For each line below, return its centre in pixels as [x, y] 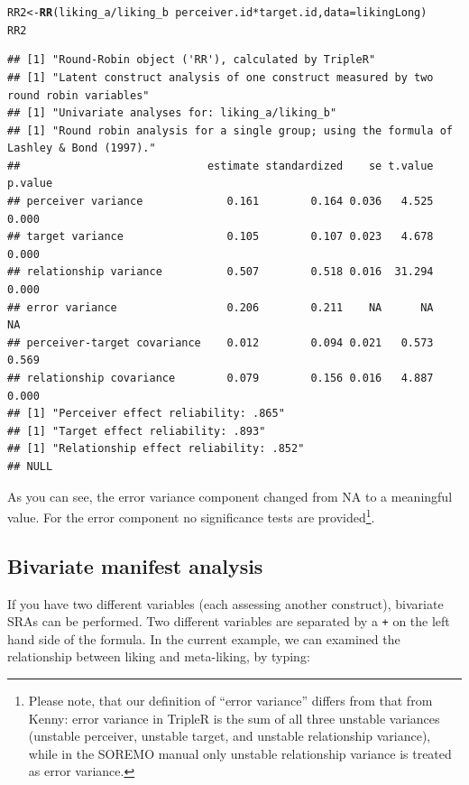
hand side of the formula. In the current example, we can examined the [204, 638]
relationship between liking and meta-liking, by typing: [159, 656]
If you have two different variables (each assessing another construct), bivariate [225, 603]
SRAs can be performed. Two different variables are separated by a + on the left [229, 621]
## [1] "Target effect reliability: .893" [137, 431]
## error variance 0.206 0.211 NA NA [221, 307]
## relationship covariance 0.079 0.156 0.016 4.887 [221, 378]
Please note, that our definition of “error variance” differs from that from [230, 701]
